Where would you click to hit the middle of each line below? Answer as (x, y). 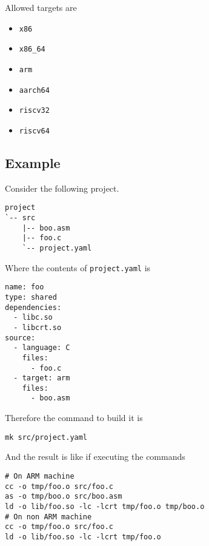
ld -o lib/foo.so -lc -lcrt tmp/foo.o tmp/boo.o (105, 506)
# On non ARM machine (48, 517)
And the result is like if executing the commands (95, 457)
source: (20, 338)
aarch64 (34, 90)
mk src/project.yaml (46, 437)
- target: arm (42, 378)
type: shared (31, 297)
